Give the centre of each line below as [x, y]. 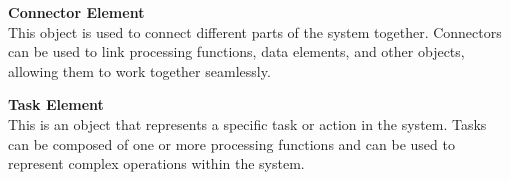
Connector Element [76, 12]
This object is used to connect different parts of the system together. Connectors [255, 31]
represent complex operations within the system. [156, 163]
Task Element [56, 104]
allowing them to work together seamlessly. [139, 70]
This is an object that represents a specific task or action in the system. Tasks [247, 123]
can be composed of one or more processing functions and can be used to [231, 143]
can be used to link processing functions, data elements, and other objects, [236, 51]
